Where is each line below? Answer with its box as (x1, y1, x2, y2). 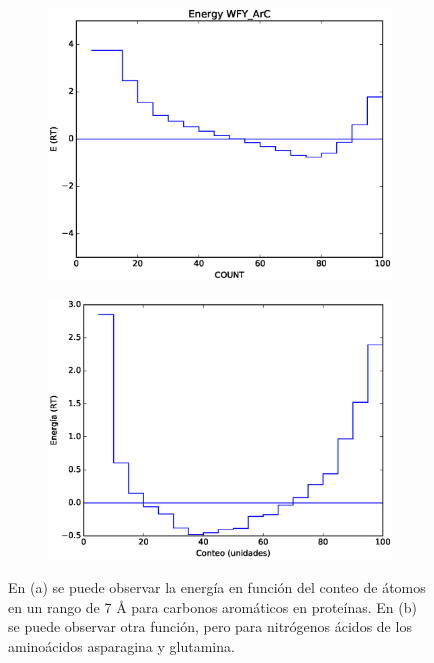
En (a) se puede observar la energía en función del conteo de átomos (8, 576, 426, 597)
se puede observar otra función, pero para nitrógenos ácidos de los (8, 616, 412, 637)
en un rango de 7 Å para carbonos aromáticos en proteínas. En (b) (8, 596, 417, 617)
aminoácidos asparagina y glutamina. (8, 635, 235, 656)
